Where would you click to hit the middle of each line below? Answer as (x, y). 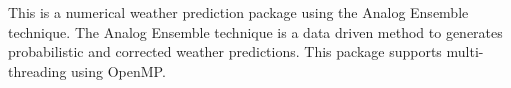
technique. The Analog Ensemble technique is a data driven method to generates (255, 31)
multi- (465, 51)
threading (37, 70)
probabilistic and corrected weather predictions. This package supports (225, 51)
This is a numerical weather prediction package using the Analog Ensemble (238, 12)
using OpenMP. (118, 70)
